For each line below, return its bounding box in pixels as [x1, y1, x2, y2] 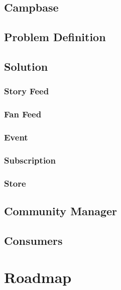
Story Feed [4, 85, 49, 97]
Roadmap [4, 267, 72, 287]
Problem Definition [4, 29, 106, 45]
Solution [4, 58, 48, 74]
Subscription [4, 154, 56, 166]
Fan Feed [4, 108, 42, 120]
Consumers [4, 232, 63, 248]
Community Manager [4, 203, 117, 218]
